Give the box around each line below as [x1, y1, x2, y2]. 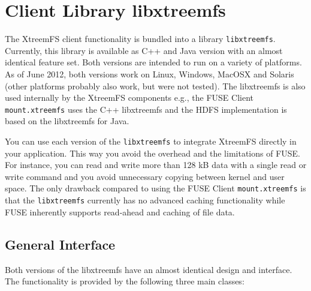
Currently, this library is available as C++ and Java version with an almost [5, 44, 283, 56]
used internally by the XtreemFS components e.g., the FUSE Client [5, 91, 253, 104]
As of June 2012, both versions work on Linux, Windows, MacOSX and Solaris [5, 67, 294, 80]
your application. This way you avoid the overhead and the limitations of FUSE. [5, 146, 300, 159]
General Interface [5, 235, 116, 253]
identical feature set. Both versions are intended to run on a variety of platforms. [5, 56, 302, 68]
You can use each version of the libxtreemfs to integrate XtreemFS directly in [5, 135, 297, 147]
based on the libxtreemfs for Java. [5, 115, 129, 127]
